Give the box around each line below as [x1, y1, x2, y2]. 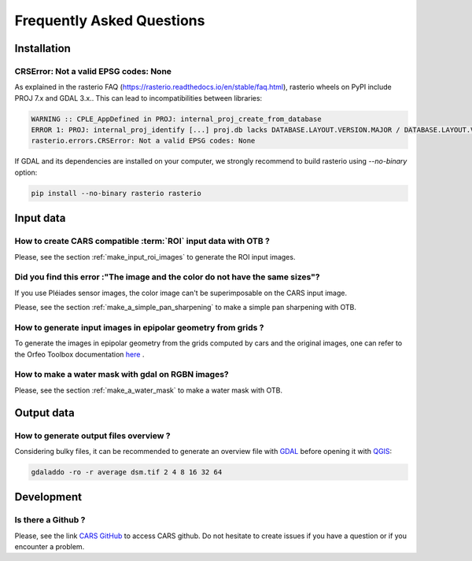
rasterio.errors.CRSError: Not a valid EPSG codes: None [31, 136, 256, 146]
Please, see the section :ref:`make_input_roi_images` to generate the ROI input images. [14, 252, 296, 261]
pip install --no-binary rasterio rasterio [31, 189, 202, 197]
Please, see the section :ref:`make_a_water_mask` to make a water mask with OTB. [14, 386, 283, 395]
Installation [14, 42, 71, 55]
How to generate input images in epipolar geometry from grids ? [14, 322, 264, 333]
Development [14, 490, 83, 504]
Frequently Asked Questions [14, 12, 205, 29]
